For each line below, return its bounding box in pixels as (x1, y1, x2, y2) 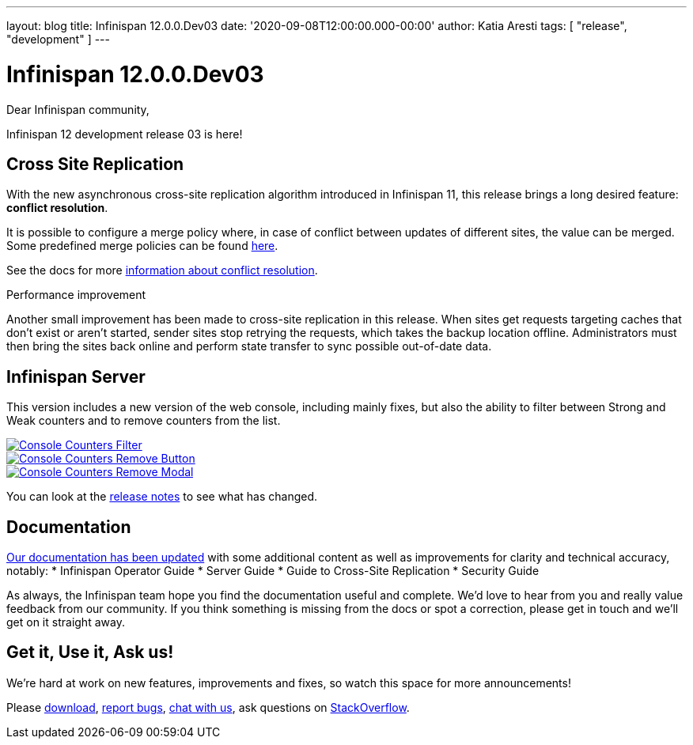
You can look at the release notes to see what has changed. (6, 490, 318, 504)
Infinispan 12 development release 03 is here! (6, 127, 243, 141)
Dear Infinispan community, (6, 102, 150, 116)
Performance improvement (6, 288, 146, 302)
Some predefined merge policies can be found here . (6, 239, 278, 253)
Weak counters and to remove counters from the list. (6, 414, 281, 428)
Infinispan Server (6, 366, 146, 387)
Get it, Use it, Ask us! (6, 642, 174, 663)
